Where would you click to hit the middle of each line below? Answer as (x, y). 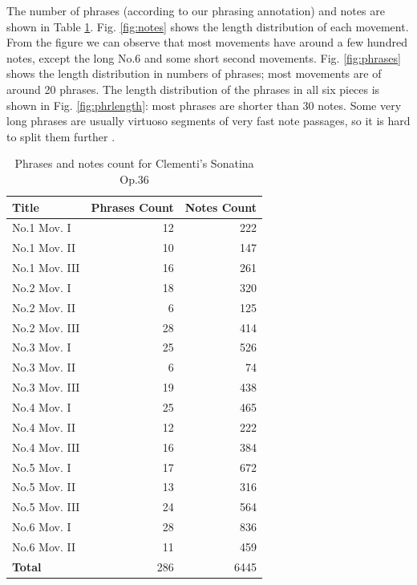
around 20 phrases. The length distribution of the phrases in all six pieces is (193, 89)
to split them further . (61, 136)
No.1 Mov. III (46, 268)
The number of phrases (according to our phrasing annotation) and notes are (196, 10)
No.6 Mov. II (44, 546)
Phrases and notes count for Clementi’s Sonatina (134, 163)
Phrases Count (132, 207)
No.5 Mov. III (46, 507)
